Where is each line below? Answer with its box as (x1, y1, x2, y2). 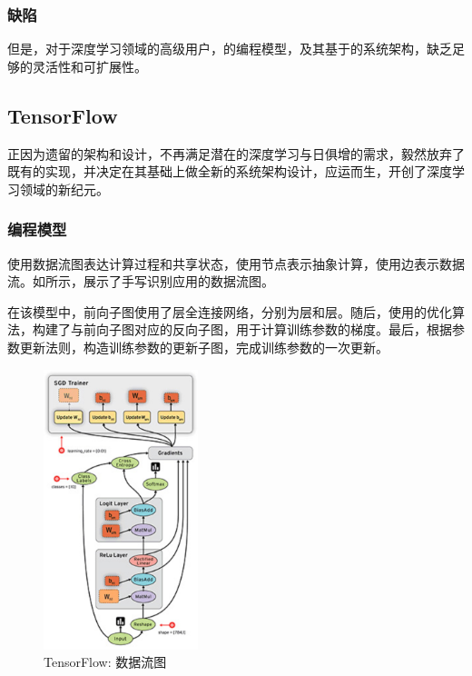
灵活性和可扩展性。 (32, 56, 147, 75)
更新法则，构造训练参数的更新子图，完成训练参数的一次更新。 (19, 337, 388, 356)
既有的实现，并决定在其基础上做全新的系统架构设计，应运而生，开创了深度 (7, 162, 452, 181)
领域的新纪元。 (19, 179, 109, 198)
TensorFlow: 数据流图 (44, 652, 167, 671)
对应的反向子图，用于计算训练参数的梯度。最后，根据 (133, 320, 452, 339)
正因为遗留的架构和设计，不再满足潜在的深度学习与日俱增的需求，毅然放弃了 (7, 144, 465, 163)
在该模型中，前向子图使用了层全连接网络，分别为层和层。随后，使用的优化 (7, 302, 452, 321)
